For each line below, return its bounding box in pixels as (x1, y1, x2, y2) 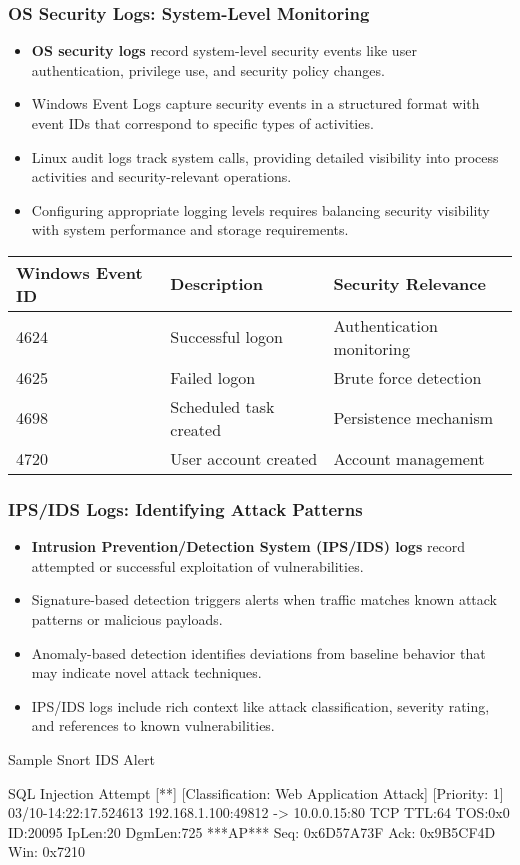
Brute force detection (333, 365, 482, 389)
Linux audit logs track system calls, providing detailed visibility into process (31, 146, 499, 167)
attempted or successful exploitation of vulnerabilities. (31, 555, 364, 576)
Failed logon (170, 365, 256, 389)
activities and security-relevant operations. (31, 166, 292, 187)
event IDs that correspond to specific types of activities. (31, 113, 374, 133)
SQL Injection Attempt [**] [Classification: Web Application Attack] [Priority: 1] (8, 782, 504, 803)
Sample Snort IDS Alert (8, 748, 155, 769)
